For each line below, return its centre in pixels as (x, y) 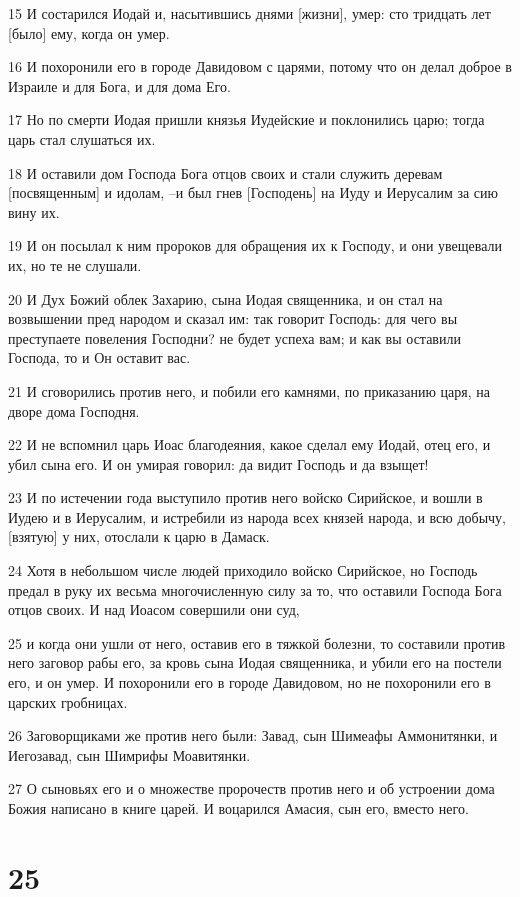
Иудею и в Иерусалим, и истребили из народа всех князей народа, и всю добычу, (257, 516)
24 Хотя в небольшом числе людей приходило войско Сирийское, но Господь (243, 570)
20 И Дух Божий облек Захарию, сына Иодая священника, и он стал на (225, 298)
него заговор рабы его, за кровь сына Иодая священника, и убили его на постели (255, 662)
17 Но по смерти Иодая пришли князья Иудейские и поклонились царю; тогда (246, 119)
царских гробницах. (68, 701)
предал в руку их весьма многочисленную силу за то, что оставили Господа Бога (255, 589)
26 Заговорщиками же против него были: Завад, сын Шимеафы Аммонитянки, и (253, 735)
